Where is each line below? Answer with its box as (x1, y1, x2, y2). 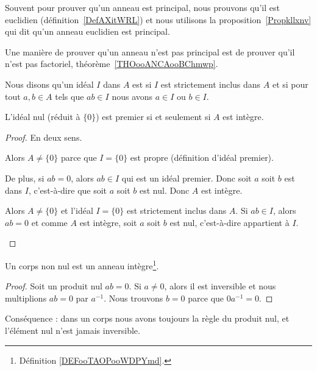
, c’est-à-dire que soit (28, 183, 107, 196)
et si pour (272, 77, 308, 90)
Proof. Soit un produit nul (5, 280, 102, 292)
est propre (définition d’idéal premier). (130, 151, 274, 164)
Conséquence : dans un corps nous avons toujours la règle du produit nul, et (5, 312, 290, 325)
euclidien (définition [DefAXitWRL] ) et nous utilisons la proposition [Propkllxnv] (5, 13, 312, 26)
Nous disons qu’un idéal (5, 77, 94, 90)
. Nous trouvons (104, 291, 163, 304)
